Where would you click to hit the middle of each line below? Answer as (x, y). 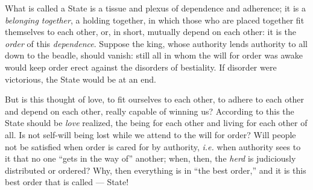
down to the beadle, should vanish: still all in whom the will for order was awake (154, 55)
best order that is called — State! (67, 182)
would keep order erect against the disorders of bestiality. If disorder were (141, 67)
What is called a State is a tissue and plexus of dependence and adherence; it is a (156, 8)
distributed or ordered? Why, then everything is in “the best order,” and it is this (156, 170)
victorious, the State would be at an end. (81, 79)
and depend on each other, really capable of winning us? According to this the (150, 111)
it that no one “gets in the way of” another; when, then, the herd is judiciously (150, 158)
